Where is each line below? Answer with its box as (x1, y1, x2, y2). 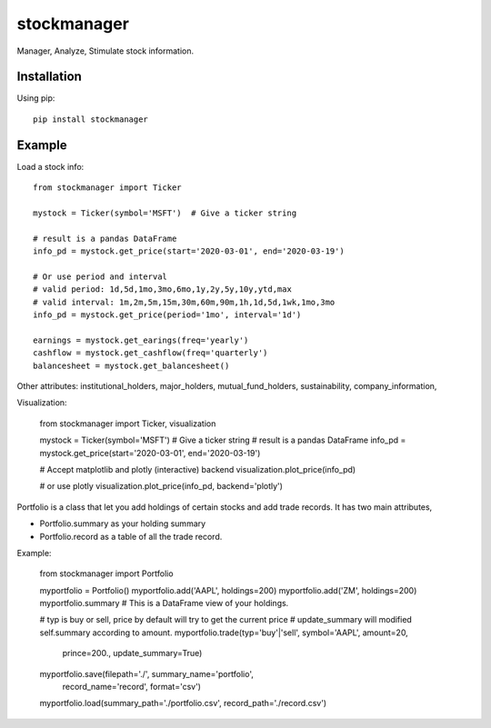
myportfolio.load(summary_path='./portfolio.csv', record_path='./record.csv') (39, 698, 327, 709)
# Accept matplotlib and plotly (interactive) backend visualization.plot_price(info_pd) (39, 464, 356, 474)
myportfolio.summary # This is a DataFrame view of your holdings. (39, 598, 289, 609)
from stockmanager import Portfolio (39, 568, 174, 579)
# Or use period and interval (33, 271, 168, 282)
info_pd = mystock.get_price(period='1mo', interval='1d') (33, 310, 302, 320)
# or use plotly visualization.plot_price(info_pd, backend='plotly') (39, 481, 284, 492)
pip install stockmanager (33, 114, 149, 125)
